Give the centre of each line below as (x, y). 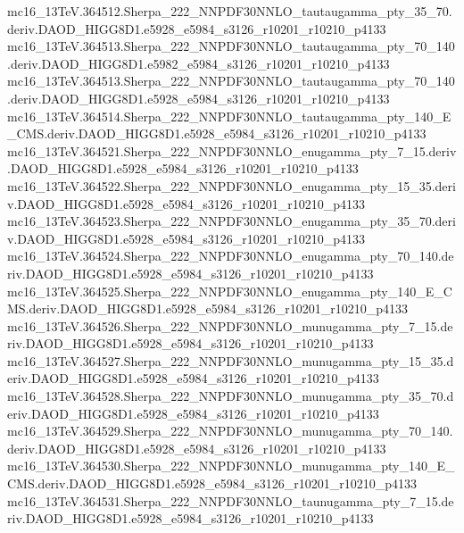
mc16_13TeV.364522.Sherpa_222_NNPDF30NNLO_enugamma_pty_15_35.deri (232, 185)
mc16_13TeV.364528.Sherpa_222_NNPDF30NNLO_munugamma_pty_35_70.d (231, 396)
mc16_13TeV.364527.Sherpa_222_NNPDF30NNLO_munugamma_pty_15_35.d (231, 360)
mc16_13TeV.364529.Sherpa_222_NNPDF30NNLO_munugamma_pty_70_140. (230, 431)
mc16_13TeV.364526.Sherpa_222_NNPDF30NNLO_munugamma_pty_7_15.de (230, 325)
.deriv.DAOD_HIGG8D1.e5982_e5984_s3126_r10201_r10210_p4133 (199, 63)
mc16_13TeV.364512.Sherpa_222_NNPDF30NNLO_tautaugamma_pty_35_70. (230, 11)
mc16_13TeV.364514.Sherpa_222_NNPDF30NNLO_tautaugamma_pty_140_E (229, 116)
